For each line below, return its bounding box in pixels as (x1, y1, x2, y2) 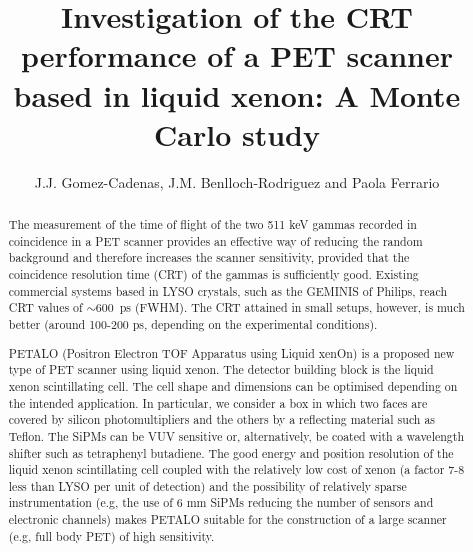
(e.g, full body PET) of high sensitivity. (8, 527, 215, 544)
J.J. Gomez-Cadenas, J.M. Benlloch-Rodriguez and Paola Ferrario (34, 171, 440, 192)
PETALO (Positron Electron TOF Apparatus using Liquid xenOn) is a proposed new (8, 344, 455, 361)
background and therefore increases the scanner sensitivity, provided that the (8, 249, 410, 266)
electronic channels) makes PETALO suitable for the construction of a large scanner (8, 511, 447, 528)
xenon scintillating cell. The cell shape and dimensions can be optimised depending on (8, 377, 458, 394)
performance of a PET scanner (21, 35, 453, 76)
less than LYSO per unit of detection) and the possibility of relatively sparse (8, 477, 407, 494)
